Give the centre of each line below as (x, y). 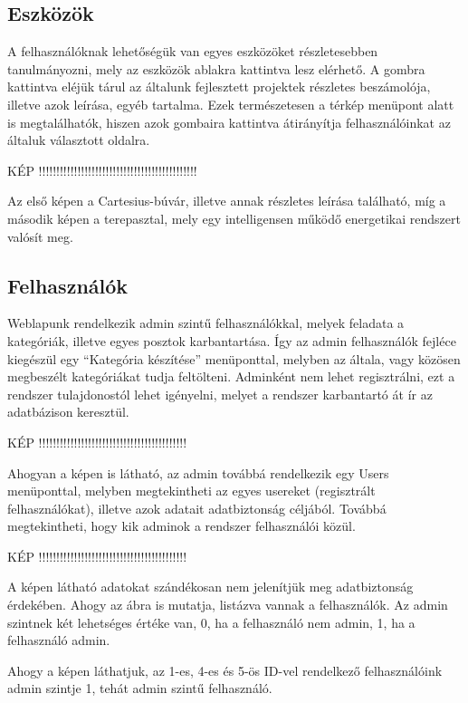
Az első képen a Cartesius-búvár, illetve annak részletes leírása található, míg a (227, 201)
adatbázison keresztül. (68, 412)
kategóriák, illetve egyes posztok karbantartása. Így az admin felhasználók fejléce (232, 340)
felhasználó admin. (59, 640)
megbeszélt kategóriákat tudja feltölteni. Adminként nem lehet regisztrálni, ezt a (231, 376)
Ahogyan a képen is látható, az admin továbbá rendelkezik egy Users (198, 472)
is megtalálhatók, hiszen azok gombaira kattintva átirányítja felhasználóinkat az (229, 122)
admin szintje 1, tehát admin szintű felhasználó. (140, 688)
